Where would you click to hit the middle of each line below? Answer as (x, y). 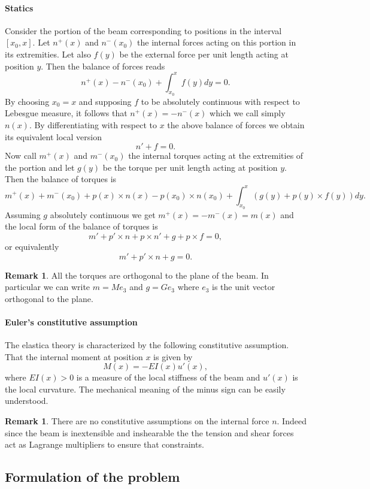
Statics (19, 7)
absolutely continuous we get (103, 214)
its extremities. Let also (48, 54)
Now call (21, 156)
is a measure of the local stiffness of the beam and (168, 377)
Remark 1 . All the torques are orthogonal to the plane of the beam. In (137, 275)
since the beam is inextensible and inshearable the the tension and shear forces (149, 432)
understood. (27, 401)
